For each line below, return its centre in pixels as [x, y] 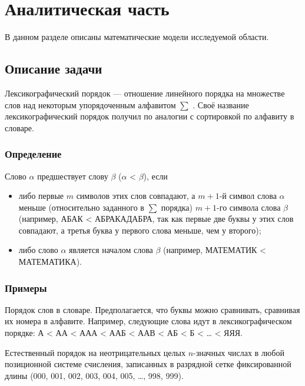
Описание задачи [54, 69]
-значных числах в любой [239, 352]
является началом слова [111, 250]
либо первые [41, 196]
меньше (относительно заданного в [81, 207]
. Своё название [221, 104]
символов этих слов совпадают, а [136, 196]
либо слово [38, 250]
